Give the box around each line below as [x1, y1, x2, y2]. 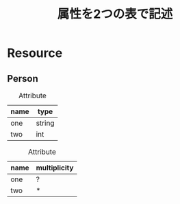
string [36, 118, 55, 128]
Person [7, 73, 39, 84]
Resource [7, 45, 63, 61]
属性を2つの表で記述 [57, 6, 173, 22]
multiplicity [36, 163, 74, 172]
